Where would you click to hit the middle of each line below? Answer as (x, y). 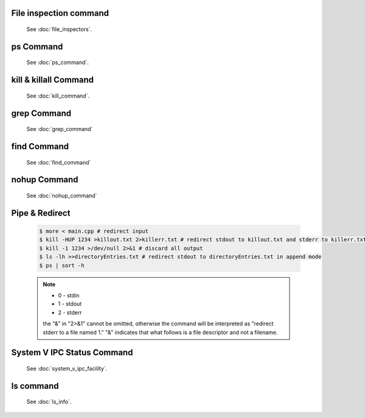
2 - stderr (70, 312)
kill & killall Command (53, 80)
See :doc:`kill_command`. (58, 96)
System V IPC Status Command (72, 352)
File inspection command (60, 13)
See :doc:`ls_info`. (49, 402)
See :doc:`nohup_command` (62, 196)
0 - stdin (69, 295)
